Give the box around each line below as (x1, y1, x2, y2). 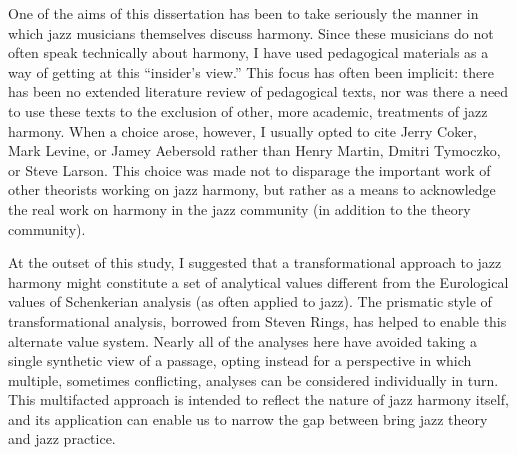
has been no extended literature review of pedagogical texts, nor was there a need (8, 81, 509, 102)
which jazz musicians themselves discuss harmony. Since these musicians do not (8, 22, 494, 43)
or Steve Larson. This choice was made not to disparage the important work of (8, 159, 491, 180)
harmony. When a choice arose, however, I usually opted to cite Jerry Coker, (8, 120, 477, 141)
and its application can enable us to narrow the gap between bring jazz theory (8, 408, 488, 429)
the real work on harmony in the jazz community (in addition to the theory (8, 198, 471, 219)
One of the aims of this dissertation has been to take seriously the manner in (8, 3, 479, 23)
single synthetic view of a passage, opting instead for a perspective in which (8, 350, 472, 371)
